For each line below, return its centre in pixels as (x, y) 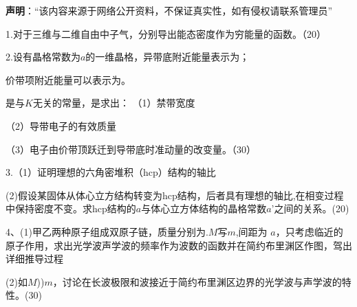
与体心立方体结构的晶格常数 (204, 208)
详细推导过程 (34, 259)
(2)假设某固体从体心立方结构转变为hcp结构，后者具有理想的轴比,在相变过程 (175, 195)
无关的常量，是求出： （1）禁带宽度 (114, 103)
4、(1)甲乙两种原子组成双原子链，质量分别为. (107, 231)
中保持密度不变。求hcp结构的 (71, 208)
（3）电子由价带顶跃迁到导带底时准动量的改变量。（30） (131, 149)
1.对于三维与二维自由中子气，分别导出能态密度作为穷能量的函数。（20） (166, 33)
